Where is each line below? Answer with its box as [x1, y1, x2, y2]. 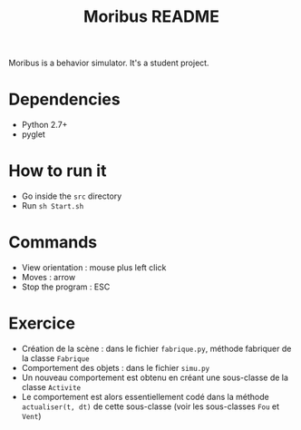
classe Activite [21, 381, 82, 392]
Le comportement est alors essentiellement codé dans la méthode [21, 391, 269, 402]
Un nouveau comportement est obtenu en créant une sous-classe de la [21, 372, 289, 383]
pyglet [21, 129, 46, 140]
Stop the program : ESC [21, 281, 111, 292]
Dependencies [8, 89, 121, 110]
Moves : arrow [21, 272, 76, 282]
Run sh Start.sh [21, 200, 84, 211]
